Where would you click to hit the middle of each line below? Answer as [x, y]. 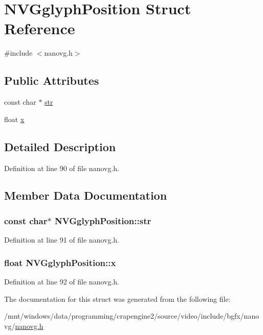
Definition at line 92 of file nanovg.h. [62, 281]
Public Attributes [52, 80]
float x [14, 119]
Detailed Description [60, 146]
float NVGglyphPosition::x [60, 262]
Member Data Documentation [86, 195]
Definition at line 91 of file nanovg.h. [62, 240]
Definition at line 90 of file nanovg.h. [62, 168]
